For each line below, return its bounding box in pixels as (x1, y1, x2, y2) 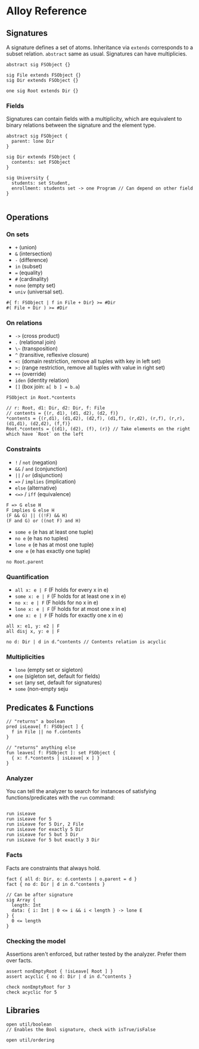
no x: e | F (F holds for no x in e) (14, 599, 99, 606)
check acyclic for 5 (6, 989, 58, 995)
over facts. (6, 956, 33, 964)
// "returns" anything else (6, 744, 76, 751)
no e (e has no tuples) (14, 534, 69, 542)
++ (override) (14, 371, 46, 378)
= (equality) (14, 269, 43, 276)
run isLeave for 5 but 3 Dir (6, 832, 79, 838)
